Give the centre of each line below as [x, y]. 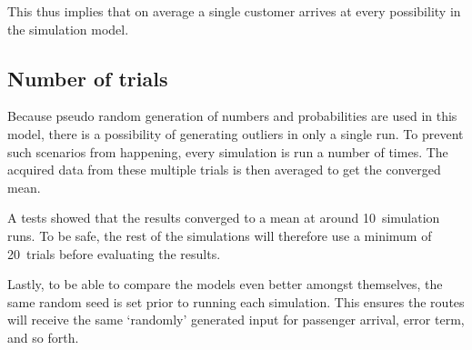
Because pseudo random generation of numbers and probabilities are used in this [232, 116]
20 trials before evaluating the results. [114, 253]
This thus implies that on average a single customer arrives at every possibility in [234, 11]
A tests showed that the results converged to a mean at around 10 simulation [224, 218]
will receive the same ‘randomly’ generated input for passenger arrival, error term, [236, 320]
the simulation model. [68, 29]
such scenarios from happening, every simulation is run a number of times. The [228, 151]
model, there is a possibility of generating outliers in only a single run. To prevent [236, 133]
